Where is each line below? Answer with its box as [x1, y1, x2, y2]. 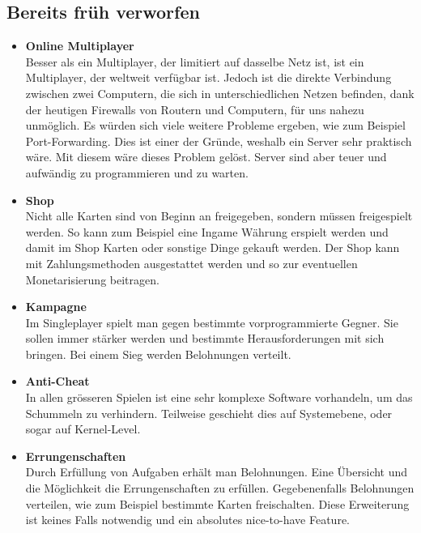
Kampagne [25, 298, 87, 315]
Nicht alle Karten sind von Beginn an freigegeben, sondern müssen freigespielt [25, 207, 413, 224]
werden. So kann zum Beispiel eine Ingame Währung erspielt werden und [25, 223, 389, 240]
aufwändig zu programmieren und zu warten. [25, 164, 249, 181]
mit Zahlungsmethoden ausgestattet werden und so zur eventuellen [25, 254, 358, 271]
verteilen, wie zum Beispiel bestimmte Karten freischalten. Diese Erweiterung [25, 495, 410, 512]
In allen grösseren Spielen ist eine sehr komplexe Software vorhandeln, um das [25, 389, 413, 406]
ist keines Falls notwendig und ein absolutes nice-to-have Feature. [25, 511, 350, 528]
